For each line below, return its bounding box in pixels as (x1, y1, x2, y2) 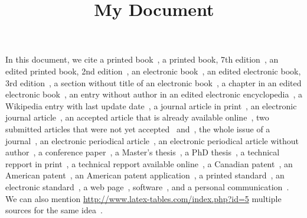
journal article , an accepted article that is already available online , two (5, 111, 269, 123)
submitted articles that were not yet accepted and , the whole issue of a (5, 122, 270, 135)
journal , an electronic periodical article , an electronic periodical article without (5, 134, 299, 147)
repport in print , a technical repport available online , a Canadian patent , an (5, 157, 293, 170)
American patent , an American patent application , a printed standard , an (5, 169, 285, 181)
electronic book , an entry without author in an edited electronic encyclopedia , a (5, 88, 303, 100)
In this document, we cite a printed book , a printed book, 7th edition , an (5, 53, 279, 66)
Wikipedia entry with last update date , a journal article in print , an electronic (5, 99, 297, 112)
